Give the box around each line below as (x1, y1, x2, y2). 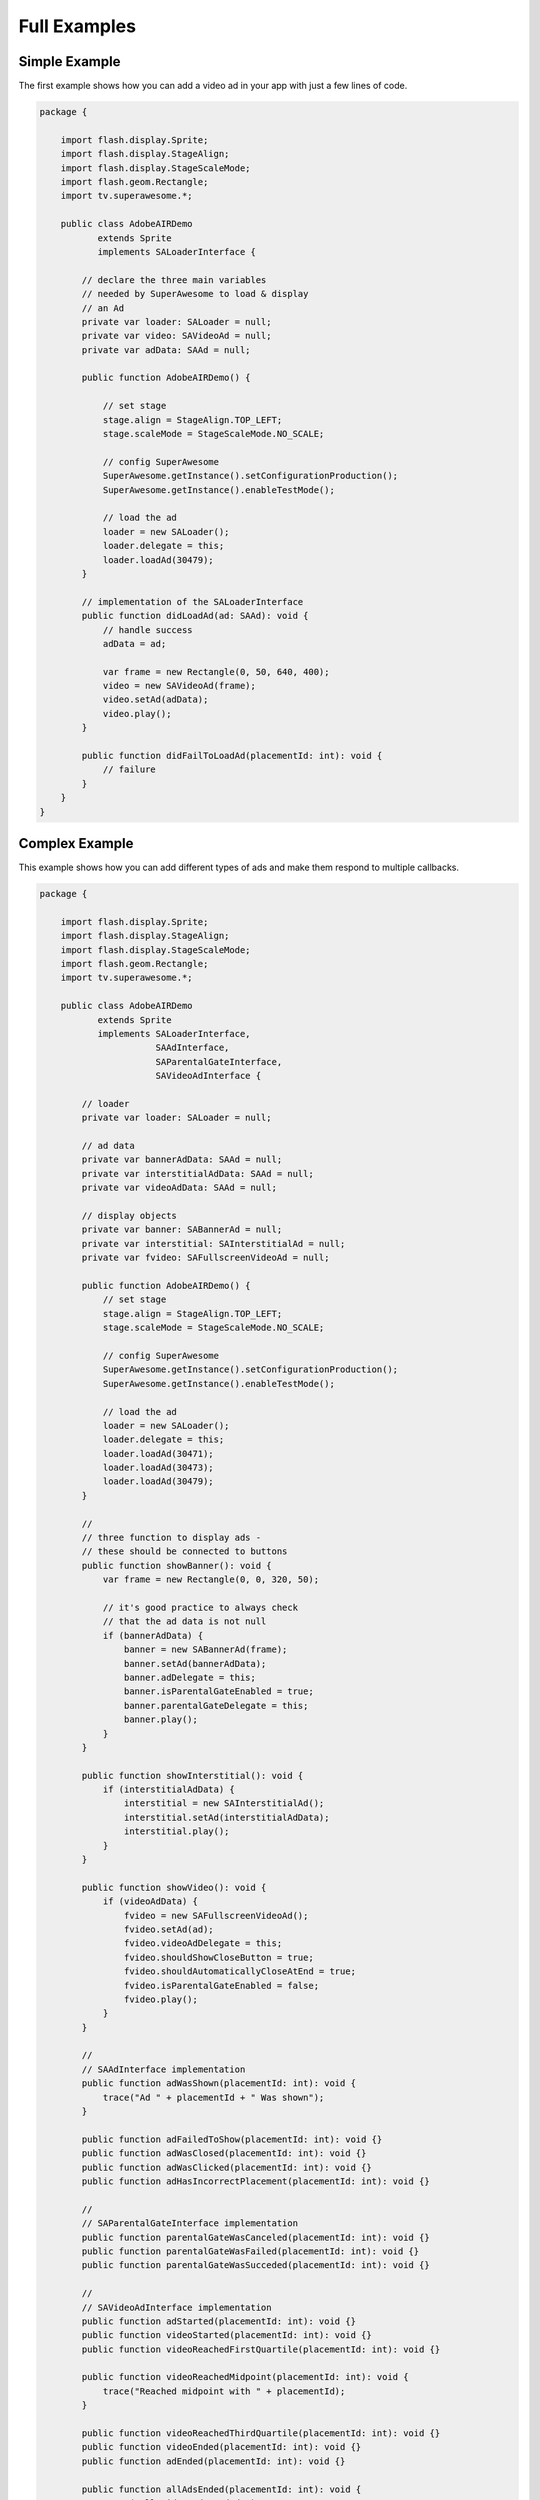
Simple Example (18, 53, 121, 70)
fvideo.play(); (123, 1993, 199, 2005)
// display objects (81, 1210, 177, 1222)
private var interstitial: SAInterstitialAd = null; (81, 1238, 346, 1249)
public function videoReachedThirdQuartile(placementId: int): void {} (81, 2428, 441, 2439)
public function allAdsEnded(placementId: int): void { (81, 2483, 362, 2495)
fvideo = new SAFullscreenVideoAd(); (123, 1910, 309, 1921)
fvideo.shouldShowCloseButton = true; (123, 1951, 314, 1963)
